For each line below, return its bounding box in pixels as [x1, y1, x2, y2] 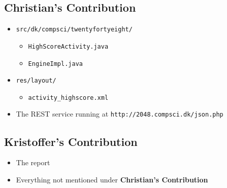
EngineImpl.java [28, 60, 83, 67]
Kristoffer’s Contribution [4, 133, 138, 149]
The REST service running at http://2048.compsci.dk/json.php [16, 108, 223, 119]
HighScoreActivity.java [28, 43, 109, 50]
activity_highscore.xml [28, 94, 109, 101]
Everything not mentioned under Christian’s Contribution [16, 174, 208, 184]
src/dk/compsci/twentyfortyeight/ [16, 26, 133, 33]
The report [16, 157, 50, 168]
